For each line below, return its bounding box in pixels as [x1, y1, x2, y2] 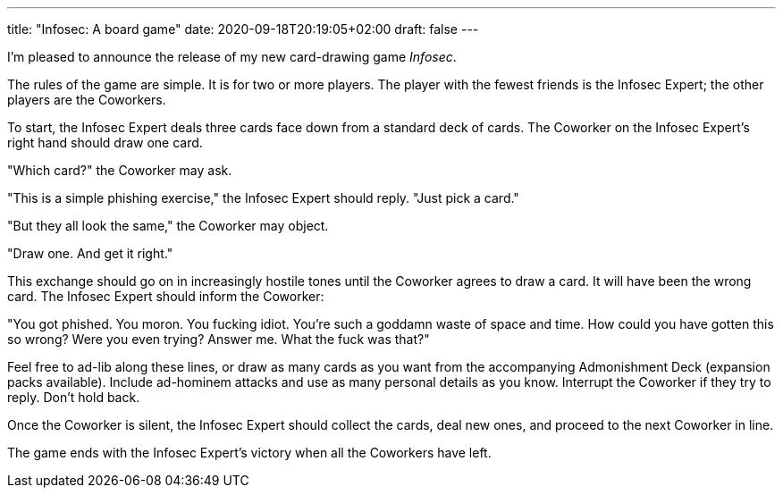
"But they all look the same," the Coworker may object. [7, 218, 329, 233]
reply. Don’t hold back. [7, 390, 140, 405]
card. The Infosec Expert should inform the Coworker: [7, 289, 324, 304]
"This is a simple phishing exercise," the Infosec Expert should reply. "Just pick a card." [7, 190, 519, 206]
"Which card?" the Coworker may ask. [7, 163, 232, 178]
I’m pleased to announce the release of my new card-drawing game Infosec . [7, 49, 457, 64]
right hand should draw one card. [7, 135, 203, 150]
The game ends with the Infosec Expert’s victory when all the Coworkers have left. [7, 445, 492, 460]
